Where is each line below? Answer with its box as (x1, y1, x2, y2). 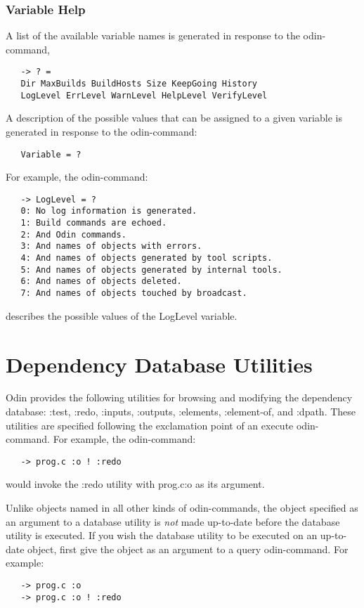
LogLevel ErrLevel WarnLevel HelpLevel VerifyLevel (20, 90, 268, 101)
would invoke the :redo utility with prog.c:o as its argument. (6, 477, 265, 491)
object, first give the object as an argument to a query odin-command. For (27, 541, 349, 556)
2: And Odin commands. (20, 229, 126, 240)
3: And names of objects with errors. (20, 241, 202, 252)
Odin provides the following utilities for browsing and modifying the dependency (6, 390, 353, 405)
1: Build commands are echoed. (20, 218, 167, 228)
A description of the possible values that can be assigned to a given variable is (6, 110, 342, 125)
